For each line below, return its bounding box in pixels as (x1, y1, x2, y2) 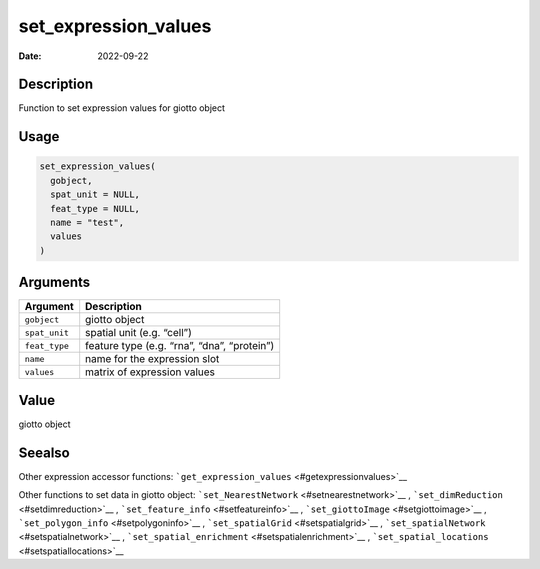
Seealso (18, 444, 70, 461)
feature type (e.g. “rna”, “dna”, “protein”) (85, 339, 275, 353)
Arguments (18, 274, 91, 291)
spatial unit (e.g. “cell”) (85, 326, 192, 340)
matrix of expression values (85, 365, 215, 379)
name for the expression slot (85, 352, 220, 366)
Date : (18, 50, 42, 62)
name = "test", (50, 217, 125, 229)
